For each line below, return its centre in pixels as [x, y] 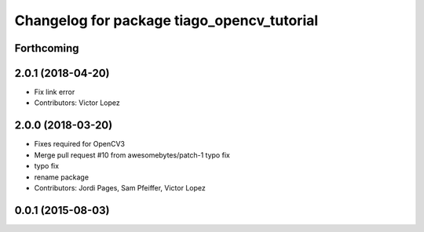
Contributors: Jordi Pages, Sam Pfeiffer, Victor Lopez [120, 187]
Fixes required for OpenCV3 [80, 144]
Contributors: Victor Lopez [77, 103]
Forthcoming [47, 48]
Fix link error [55, 92]
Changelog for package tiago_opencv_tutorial [166, 20]
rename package [62, 177]
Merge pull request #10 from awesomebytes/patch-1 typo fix [132, 155]
